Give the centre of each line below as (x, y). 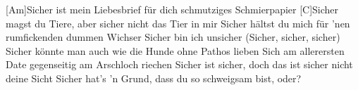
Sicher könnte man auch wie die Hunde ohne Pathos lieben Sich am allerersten (175, 50)
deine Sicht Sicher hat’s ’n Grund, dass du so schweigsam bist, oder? (154, 78)
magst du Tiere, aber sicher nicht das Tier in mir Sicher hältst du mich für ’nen (178, 23)
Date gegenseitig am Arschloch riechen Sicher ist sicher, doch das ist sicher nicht (179, 64)
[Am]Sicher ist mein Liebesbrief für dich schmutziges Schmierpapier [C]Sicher (172, 9)
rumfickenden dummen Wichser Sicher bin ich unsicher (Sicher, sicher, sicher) (173, 37)
